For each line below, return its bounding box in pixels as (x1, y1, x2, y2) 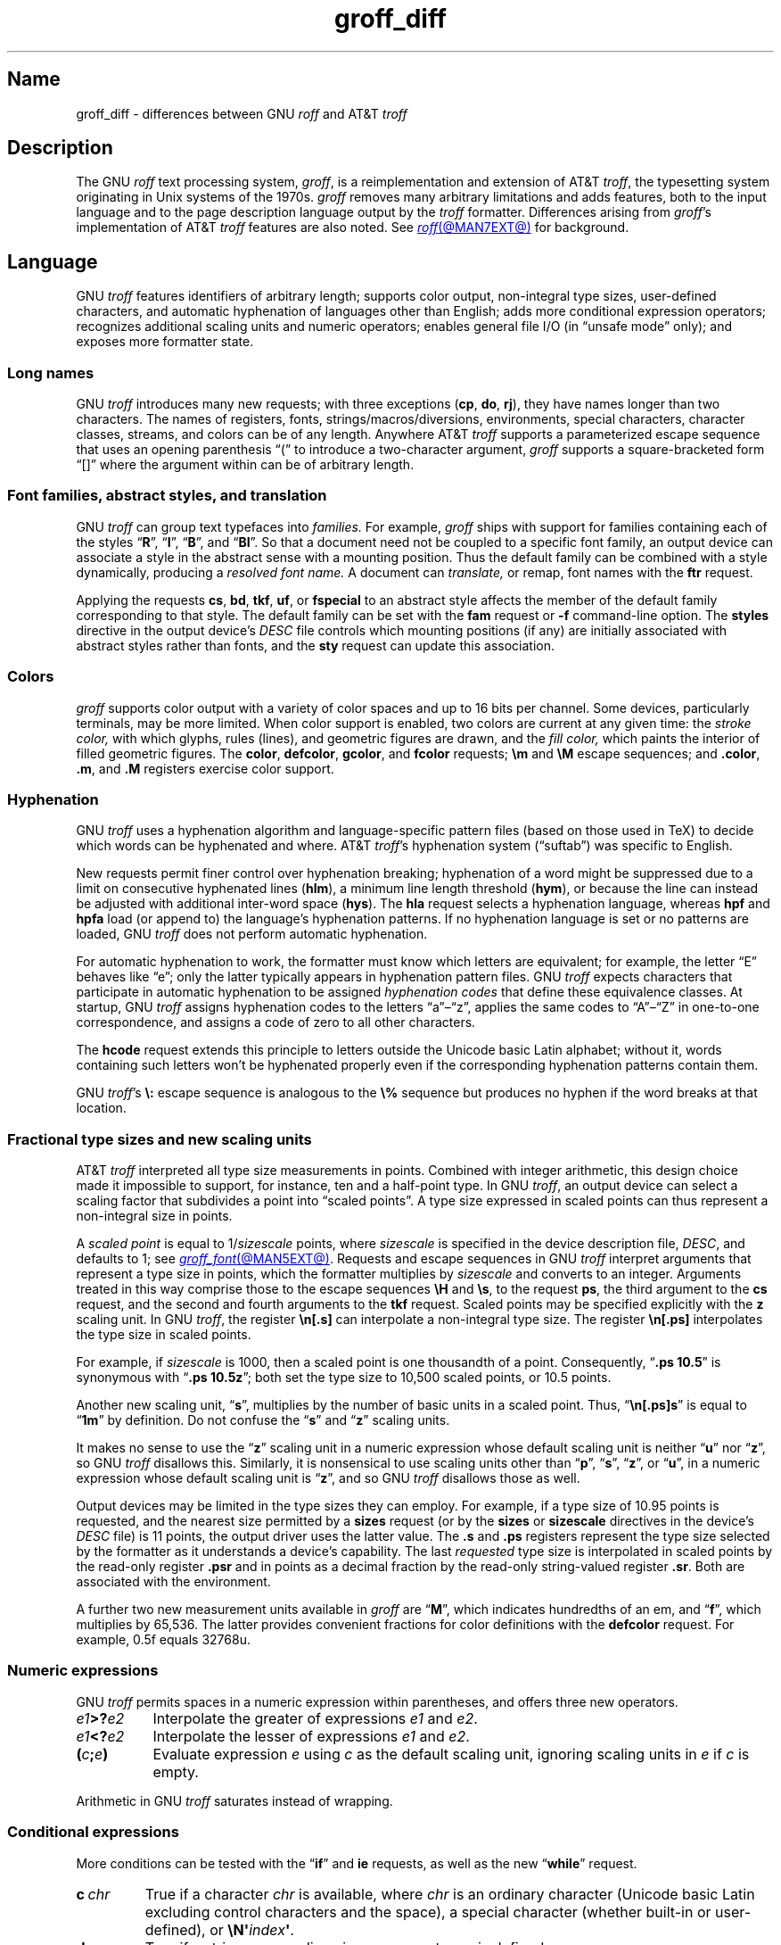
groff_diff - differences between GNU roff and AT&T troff (76, 105, 407, 121)
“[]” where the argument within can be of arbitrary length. (76, 457, 415, 473)
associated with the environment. (76, 1574, 271, 1590)
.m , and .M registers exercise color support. (76, 760, 334, 776)
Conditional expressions (7, 1823, 179, 1842)
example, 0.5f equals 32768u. (76, 1632, 251, 1648)
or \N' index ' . (210, 1920, 294, 1939)
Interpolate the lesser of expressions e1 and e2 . (152, 1726, 470, 1745)
